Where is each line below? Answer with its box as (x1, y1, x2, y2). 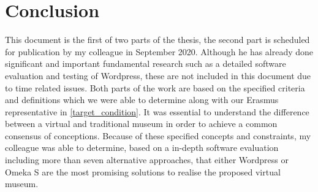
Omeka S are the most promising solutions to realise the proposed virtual (5, 165, 281, 178)
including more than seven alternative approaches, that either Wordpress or (5, 153, 289, 166)
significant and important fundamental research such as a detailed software (5, 57, 286, 70)
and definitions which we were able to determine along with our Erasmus (5, 93, 279, 106)
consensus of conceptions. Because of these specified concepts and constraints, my (5, 129, 311, 142)
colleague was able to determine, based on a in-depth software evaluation (5, 141, 279, 154)
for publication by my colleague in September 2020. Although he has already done (5, 45, 314, 58)
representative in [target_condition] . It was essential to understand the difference (5, 105, 309, 118)
